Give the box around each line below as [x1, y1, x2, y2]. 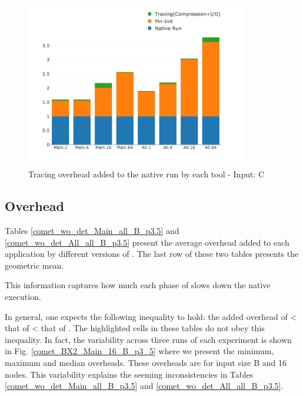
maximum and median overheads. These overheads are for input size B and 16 [5, 356, 287, 368]
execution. [5, 290, 41, 302]
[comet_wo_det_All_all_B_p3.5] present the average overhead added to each [5, 236, 289, 248]
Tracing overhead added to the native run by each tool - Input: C [28, 168, 265, 180]
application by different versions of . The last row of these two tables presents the [5, 247, 299, 260]
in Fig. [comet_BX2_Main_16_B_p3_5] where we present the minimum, [5, 345, 274, 357]
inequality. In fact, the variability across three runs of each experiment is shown [5, 333, 292, 345]
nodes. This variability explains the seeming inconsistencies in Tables [5, 368, 254, 380]
